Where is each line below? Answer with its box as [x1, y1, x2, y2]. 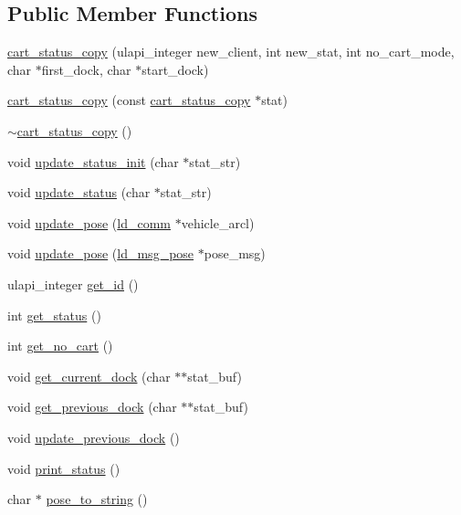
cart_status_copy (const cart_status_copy [7, 90, 251, 110]
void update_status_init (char [7, 152, 179, 171]
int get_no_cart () [7, 336, 113, 355]
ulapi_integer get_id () [7, 274, 139, 293]
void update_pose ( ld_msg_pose [7, 244, 194, 263]
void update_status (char [7, 183, 151, 202]
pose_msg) [204, 244, 266, 263]
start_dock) [141, 59, 209, 79]
